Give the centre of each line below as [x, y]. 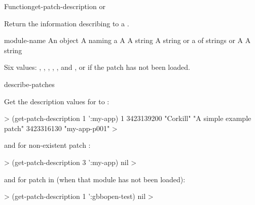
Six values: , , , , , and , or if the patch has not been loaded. [97, 67]
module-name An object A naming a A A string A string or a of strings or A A [128, 40]
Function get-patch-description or [55, 6]
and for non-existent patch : [47, 145]
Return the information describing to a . [67, 23]
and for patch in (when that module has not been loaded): [95, 179]
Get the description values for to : [57, 101]
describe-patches [29, 84]
